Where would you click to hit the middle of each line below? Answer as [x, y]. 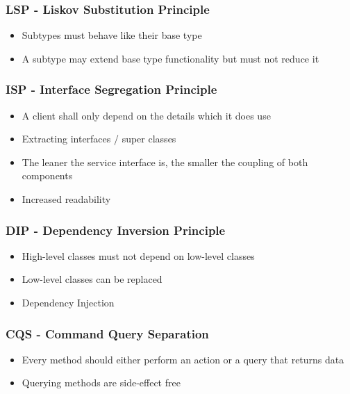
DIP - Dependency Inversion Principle [116, 230]
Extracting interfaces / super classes [99, 139]
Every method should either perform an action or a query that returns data [183, 359]
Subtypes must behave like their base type [112, 35]
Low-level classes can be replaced [92, 279]
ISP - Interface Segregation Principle [111, 89]
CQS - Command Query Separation [107, 333]
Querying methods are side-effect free [101, 383]
